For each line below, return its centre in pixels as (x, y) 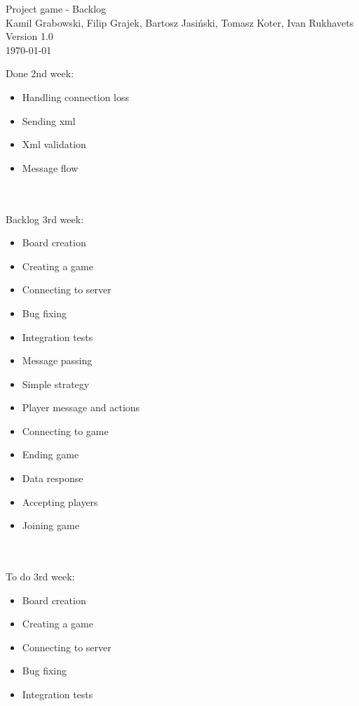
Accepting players (60, 501)
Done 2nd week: (40, 73)
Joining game (50, 525)
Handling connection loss (76, 96)
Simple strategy (56, 384)
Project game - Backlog (56, 8)
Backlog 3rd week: (45, 219)
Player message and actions (81, 407)
